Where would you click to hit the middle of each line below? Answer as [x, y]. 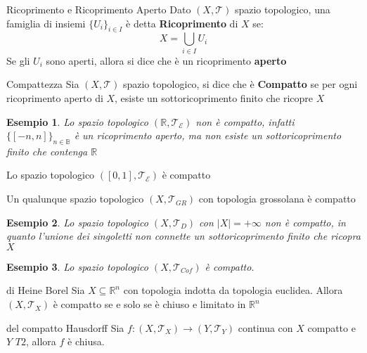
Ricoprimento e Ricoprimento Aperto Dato [99, 9]
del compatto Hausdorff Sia [65, 327]
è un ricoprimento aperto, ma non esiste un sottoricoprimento [208, 135]
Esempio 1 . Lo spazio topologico [77, 121]
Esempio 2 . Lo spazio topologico [77, 222]
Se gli [18, 60]
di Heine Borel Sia [46, 290]
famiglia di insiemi [46, 23]
